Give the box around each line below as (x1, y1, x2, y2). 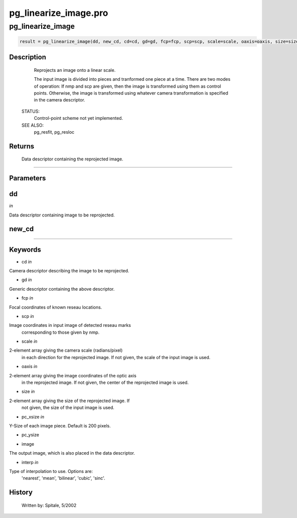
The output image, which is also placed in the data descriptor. (9, 450, 135, 456)
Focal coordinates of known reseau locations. (9, 304, 102, 310)
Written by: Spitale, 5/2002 (21, 502, 77, 508)
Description (9, 53, 47, 61)
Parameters (9, 174, 46, 183)
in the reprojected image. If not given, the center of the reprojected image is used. (21, 379, 189, 386)
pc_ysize (21, 432, 40, 438)
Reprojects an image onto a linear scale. (34, 67, 116, 73)
